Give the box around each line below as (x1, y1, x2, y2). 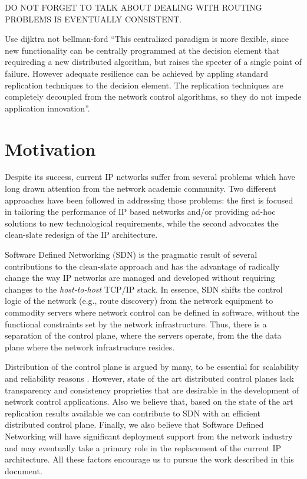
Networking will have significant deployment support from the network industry (5, 429, 293, 442)
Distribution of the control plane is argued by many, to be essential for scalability (5, 360, 299, 373)
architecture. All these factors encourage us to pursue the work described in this (5, 453, 294, 465)
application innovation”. (5, 101, 90, 114)
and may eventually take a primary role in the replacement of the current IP (5, 441, 282, 454)
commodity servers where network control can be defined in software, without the (5, 306, 299, 318)
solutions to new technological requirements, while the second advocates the (5, 216, 279, 229)
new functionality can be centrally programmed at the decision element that (5, 44, 280, 56)
